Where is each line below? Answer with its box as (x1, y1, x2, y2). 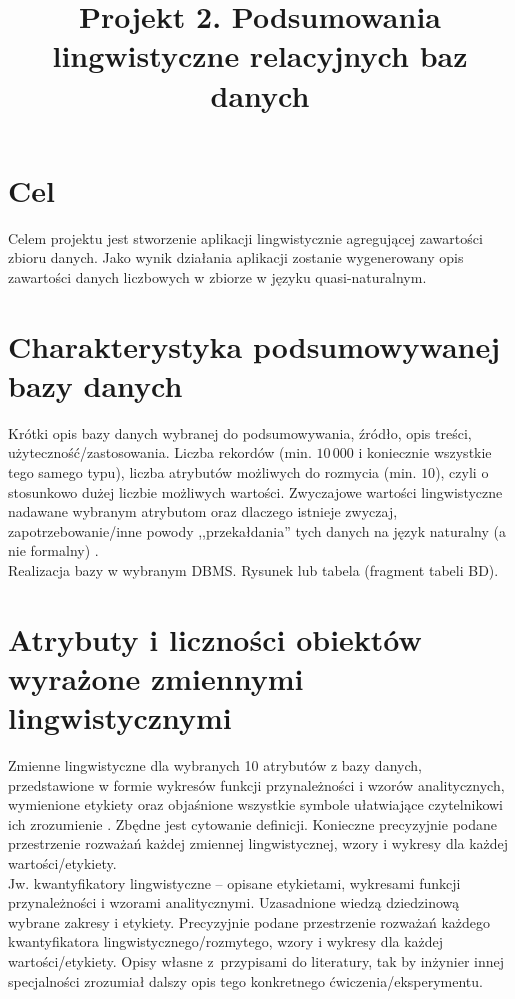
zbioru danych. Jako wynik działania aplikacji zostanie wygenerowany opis (8, 247, 464, 268)
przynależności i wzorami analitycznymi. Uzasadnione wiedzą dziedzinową (8, 892, 460, 913)
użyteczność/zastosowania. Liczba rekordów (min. (8, 442, 312, 463)
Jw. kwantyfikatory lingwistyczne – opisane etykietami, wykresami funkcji (8, 872, 461, 893)
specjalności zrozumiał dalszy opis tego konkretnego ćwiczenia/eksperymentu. (8, 970, 483, 991)
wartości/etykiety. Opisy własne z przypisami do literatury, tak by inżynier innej (8, 950, 505, 971)
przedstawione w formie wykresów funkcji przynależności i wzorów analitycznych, (8, 774, 505, 795)
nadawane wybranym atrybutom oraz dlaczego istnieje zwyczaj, (8, 501, 398, 522)
